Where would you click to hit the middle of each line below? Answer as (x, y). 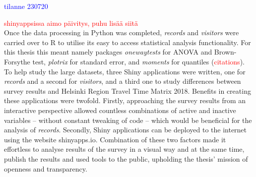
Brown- (225, 52)
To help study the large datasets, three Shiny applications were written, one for (125, 71)
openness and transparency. (46, 168)
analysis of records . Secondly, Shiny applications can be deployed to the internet (126, 130)
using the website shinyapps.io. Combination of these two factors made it (115, 139)
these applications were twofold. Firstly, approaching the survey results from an (125, 100)
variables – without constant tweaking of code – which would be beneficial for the (128, 120)
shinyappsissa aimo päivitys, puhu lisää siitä (71, 23)
